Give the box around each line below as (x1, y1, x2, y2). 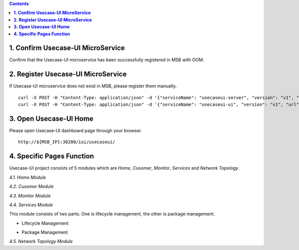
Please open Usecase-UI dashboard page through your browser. (9, 128, 142, 134)
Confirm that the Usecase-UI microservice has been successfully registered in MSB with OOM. (9, 57, 204, 63)
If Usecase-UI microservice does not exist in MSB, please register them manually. (9, 83, 177, 89)
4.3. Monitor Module (9, 193, 51, 199)
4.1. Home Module (9, 174, 46, 180)
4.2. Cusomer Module (9, 184, 54, 190)
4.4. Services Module (9, 202, 53, 208)
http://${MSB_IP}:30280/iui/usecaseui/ (18, 139, 116, 145)
